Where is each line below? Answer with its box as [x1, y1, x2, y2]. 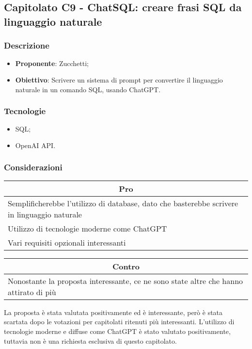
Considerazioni [4, 161, 63, 173]
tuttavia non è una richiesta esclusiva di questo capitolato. [4, 335, 177, 346]
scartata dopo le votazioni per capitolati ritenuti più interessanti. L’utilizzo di [4, 316, 235, 327]
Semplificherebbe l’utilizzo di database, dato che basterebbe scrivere [8, 197, 238, 209]
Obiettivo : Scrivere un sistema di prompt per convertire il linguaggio [15, 74, 223, 84]
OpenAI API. [15, 140, 56, 150]
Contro [112, 260, 140, 272]
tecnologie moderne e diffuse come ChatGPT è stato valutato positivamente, [4, 326, 231, 336]
